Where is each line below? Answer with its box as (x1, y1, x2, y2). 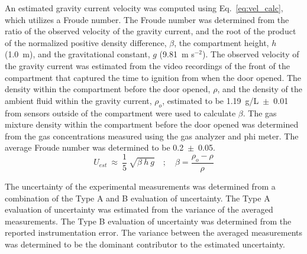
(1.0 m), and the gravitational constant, (5, 48, 150, 60)
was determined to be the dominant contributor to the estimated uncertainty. (5, 237, 285, 250)
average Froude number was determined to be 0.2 (5, 141, 184, 154)
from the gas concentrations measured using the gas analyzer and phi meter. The (5, 129, 299, 142)
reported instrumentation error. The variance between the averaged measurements (5, 226, 302, 239)
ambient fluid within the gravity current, (5, 94, 152, 106)
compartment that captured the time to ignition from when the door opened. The (5, 71, 302, 83)
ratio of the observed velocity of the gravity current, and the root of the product (5, 25, 296, 37)
